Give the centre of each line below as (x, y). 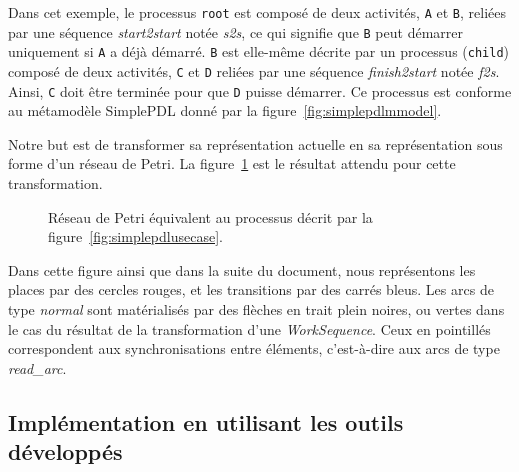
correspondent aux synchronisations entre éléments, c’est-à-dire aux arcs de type (254, 348)
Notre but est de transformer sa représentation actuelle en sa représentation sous (255, 143)
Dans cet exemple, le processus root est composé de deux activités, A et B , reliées (257, 12)
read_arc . (37, 367)
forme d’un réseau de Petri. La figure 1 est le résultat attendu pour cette (232, 163)
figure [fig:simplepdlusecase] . (135, 236)
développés (65, 451)
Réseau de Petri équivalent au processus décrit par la (210, 216)
